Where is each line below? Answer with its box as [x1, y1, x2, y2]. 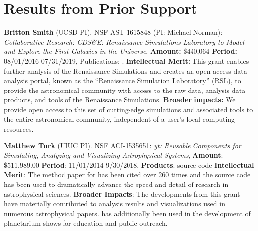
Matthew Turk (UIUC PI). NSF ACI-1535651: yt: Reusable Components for [4, 140, 241, 150]
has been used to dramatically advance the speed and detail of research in [4, 179, 229, 189]
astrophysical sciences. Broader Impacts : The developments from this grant [4, 188, 240, 199]
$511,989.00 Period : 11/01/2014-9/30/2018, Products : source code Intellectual [4, 159, 254, 170]
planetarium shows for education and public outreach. [4, 218, 168, 228]
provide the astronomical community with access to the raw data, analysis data [4, 85, 246, 95]
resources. [4, 124, 34, 134]
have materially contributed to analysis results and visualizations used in [4, 198, 225, 209]
